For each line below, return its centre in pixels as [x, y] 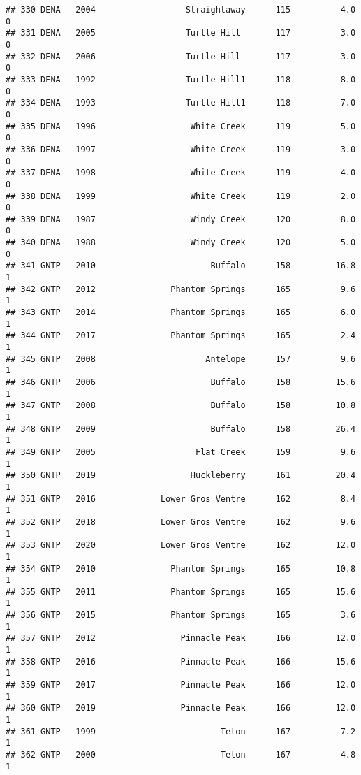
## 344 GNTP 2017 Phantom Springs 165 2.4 [181, 336]
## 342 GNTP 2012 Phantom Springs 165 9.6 [181, 289]
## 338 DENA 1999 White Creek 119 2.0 [181, 196]
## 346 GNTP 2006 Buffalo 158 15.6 [181, 382]
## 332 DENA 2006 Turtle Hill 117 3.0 [181, 56]
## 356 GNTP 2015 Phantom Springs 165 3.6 [181, 615]
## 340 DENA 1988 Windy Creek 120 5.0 [181, 243]
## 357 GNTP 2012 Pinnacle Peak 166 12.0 [181, 638]
